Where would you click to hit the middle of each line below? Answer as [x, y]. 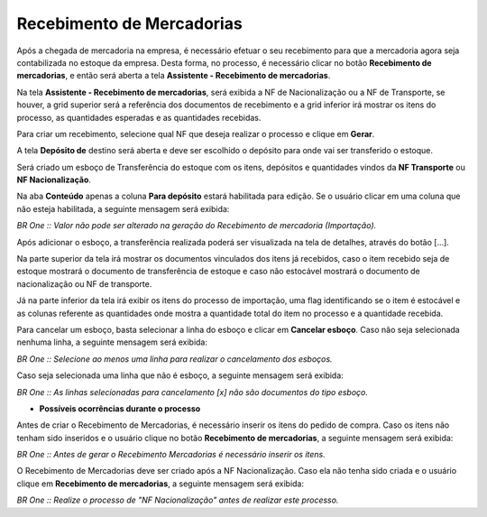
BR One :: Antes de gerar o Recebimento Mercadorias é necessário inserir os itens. [171, 455]
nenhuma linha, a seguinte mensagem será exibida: [112, 342]
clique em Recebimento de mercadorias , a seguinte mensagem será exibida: [161, 484]
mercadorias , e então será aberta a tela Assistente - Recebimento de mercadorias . [174, 76]
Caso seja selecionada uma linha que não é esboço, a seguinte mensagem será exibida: [180, 375]
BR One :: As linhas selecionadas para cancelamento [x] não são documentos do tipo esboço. [193, 392]
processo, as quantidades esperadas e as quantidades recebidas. [139, 117]
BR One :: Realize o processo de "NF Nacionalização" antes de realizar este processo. [178, 500]
